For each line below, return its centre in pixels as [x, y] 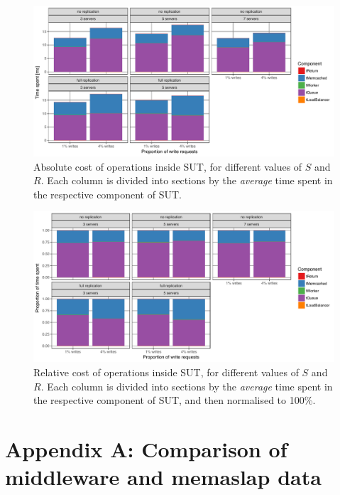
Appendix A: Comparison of [146, 448]
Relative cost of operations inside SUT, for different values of [166, 372]
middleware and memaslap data [163, 477]
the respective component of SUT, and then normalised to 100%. [175, 400]
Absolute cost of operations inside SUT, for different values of [168, 166]
